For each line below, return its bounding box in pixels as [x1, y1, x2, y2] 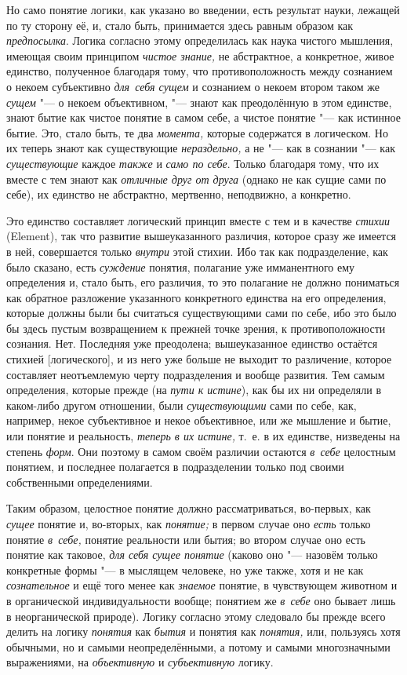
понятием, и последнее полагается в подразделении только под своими [6, 458, 344, 475]
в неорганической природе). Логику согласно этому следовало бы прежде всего [6, 607, 386, 624]
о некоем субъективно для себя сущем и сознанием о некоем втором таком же [6, 78, 380, 94]
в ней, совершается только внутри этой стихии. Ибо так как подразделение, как [6, 243, 388, 259]
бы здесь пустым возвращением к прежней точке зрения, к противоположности [6, 319, 386, 336]
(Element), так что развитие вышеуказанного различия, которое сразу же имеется [6, 228, 397, 244]
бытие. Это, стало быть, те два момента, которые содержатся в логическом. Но [6, 124, 388, 140]
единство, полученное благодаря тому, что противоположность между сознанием [6, 63, 393, 79]
